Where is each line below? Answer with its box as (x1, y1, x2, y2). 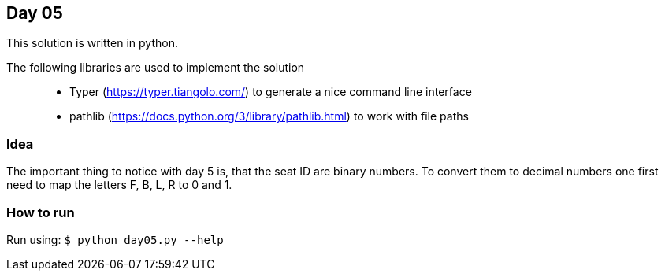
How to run (6, 204, 75, 220)
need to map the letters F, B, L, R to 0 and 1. (6, 178, 232, 192)
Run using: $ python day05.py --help (6, 232, 224, 246)
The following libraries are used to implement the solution (6, 61, 305, 75)
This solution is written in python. (6, 36, 178, 50)
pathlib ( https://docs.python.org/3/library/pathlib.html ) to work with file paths (69, 109, 469, 124)
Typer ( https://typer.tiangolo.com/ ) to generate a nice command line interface (69, 85, 472, 99)
